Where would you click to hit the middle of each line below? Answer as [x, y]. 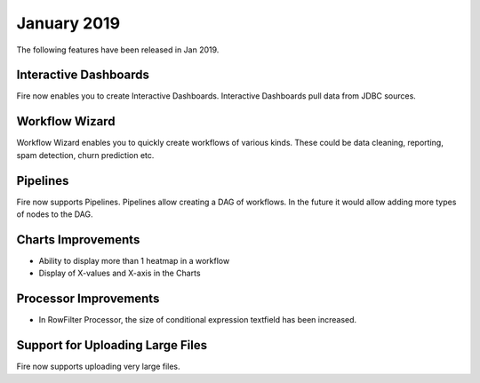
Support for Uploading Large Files [112, 345]
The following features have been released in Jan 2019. [118, 50]
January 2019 [68, 23]
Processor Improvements [88, 299]
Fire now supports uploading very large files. [99, 367]
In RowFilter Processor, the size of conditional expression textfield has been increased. [198, 320]
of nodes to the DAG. [55, 214]
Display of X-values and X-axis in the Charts [120, 273]
